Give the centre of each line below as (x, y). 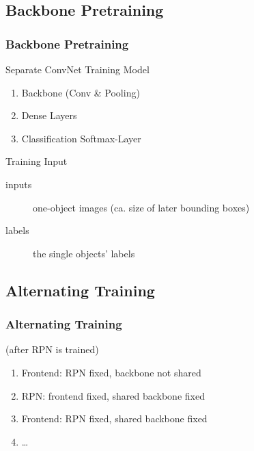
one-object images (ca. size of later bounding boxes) (141, 207)
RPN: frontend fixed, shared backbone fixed (113, 395)
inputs (19, 184)
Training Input (37, 161)
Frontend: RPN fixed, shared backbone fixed (114, 418)
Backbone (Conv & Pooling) (81, 92)
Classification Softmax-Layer (81, 138)
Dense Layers (49, 115)
